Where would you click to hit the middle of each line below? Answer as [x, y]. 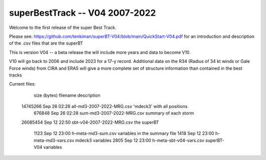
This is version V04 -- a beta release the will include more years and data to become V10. [100, 52]
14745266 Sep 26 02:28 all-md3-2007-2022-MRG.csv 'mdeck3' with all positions [104, 107]
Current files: [22, 84]
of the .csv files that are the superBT [46, 43]
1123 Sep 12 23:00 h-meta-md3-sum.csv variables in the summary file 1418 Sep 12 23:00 [124, 133]
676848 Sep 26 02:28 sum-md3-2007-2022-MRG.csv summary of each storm [114, 113]
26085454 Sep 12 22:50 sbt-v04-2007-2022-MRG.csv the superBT [90, 122]
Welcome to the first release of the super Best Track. [63, 27]
